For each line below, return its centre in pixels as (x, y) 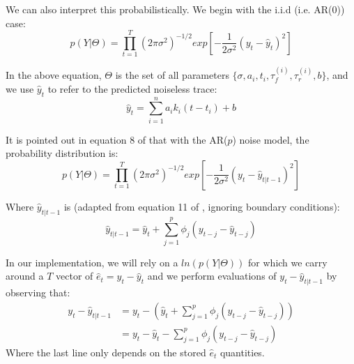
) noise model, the (271, 139)
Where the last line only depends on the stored (106, 352)
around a (25, 276)
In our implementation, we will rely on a (92, 262)
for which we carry (288, 262)
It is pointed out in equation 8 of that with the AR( (117, 139)
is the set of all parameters (172, 75)
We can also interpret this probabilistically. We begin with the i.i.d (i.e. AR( (169, 9)
